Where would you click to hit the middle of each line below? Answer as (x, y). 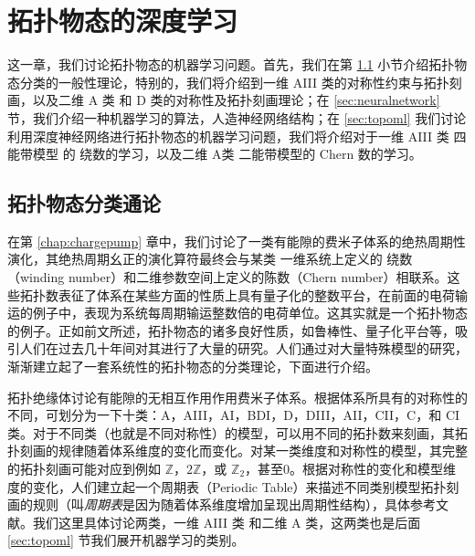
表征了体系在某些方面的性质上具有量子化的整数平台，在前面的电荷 (256, 294)
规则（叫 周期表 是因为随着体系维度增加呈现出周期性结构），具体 (221, 504)
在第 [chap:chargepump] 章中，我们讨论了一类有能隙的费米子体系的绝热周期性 (237, 241)
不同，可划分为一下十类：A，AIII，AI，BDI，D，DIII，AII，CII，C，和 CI (234, 415)
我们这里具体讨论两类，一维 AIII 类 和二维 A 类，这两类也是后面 (227, 522)
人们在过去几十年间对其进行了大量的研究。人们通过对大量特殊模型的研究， (243, 348)
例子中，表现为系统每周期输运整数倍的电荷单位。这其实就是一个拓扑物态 (250, 313)
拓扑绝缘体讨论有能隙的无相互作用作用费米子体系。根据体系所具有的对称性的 (237, 397)
